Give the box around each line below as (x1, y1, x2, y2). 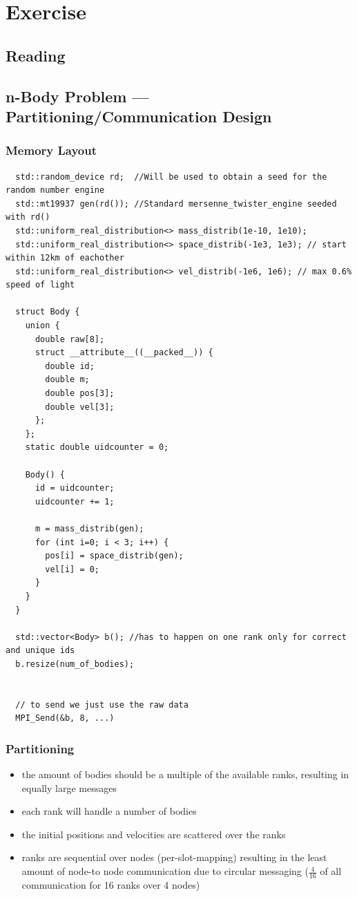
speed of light (6, 280, 75, 290)
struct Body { (15, 307, 80, 317)
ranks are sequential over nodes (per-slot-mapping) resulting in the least (21, 850, 327, 865)
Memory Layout (6, 142, 97, 159)
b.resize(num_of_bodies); (15, 659, 135, 669)
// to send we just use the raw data (15, 699, 189, 710)
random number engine (6, 185, 105, 196)
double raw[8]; (35, 334, 105, 344)
